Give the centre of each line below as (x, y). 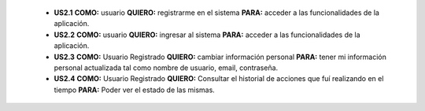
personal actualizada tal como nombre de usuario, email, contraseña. (166, 68)
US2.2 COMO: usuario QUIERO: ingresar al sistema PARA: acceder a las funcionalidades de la (207, 35)
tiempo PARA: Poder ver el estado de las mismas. (135, 90)
